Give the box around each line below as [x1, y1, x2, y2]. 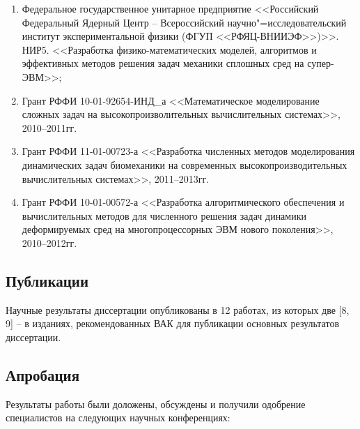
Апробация [6, 363, 80, 385]
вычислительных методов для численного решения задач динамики [22, 208, 306, 223]
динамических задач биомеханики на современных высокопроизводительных [22, 157, 347, 172]
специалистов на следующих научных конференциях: [6, 410, 230, 425]
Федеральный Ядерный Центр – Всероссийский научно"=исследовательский [22, 15, 347, 29]
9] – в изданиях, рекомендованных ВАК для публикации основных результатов [6, 316, 340, 331]
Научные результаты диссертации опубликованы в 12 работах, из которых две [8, [6, 302, 350, 317]
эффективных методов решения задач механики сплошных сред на [22, 56, 304, 70]
